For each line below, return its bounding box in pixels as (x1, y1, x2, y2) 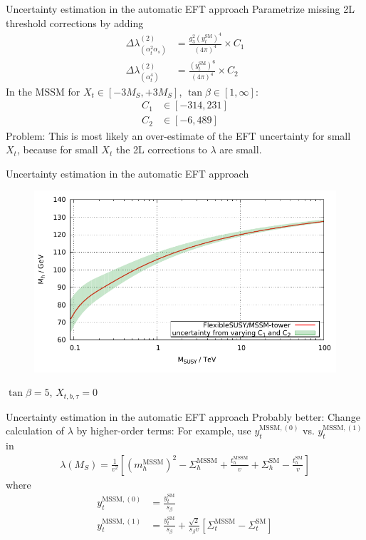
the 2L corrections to (115, 142, 207, 157)
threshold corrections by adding (6, 15, 144, 30)
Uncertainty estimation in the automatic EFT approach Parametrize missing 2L (6, 1, 355, 16)
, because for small (16, 142, 98, 157)
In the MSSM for (6, 83, 80, 98)
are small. (219, 142, 262, 157)
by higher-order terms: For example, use (76, 423, 251, 438)
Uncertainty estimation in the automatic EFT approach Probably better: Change (6, 409, 360, 424)
